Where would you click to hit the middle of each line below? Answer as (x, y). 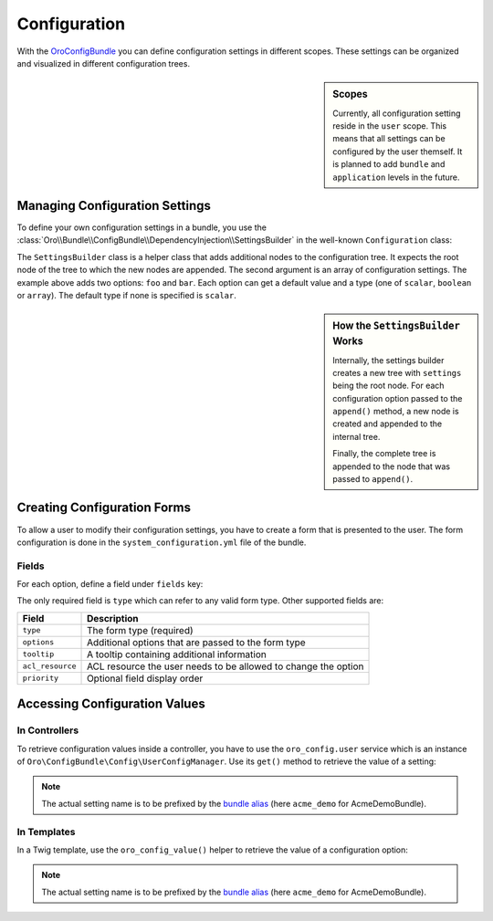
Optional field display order (145, 678)
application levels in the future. (396, 177)
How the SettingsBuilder (397, 326)
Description (113, 618)
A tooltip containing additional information (177, 654)
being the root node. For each (388, 386)
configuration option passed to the (398, 398)
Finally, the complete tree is (384, 454)
